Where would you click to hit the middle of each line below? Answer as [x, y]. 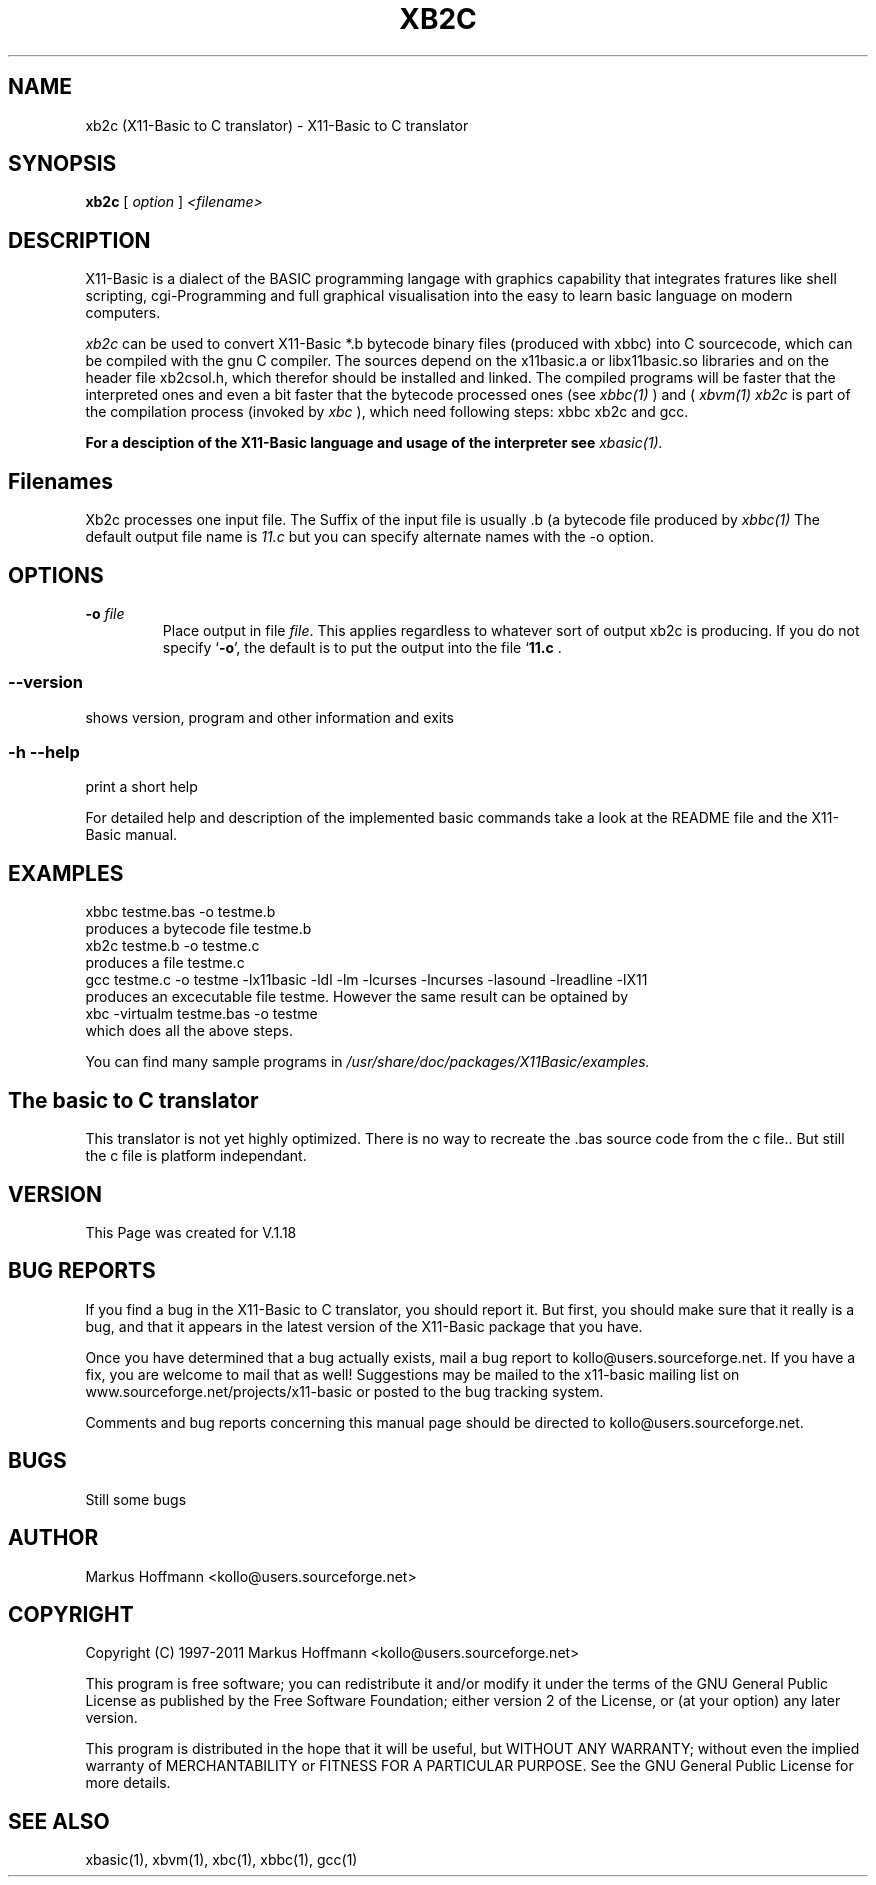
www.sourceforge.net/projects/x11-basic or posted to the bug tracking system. [344, 1391]
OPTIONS [56, 575]
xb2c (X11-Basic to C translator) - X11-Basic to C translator [277, 125]
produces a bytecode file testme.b [198, 929]
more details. [128, 1783]
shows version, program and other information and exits [269, 717]
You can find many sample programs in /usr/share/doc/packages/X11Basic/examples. [367, 1062]
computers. [123, 313]
